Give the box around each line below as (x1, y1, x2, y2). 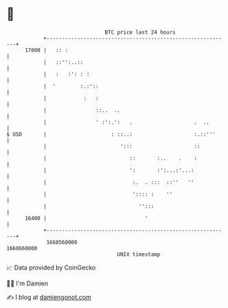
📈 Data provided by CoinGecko (6, 263, 96, 272)
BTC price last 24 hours (104, 29, 176, 36)
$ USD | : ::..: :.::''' (6, 130, 216, 138)
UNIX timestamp (117, 250, 161, 258)
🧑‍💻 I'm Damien (6, 279, 49, 287)
